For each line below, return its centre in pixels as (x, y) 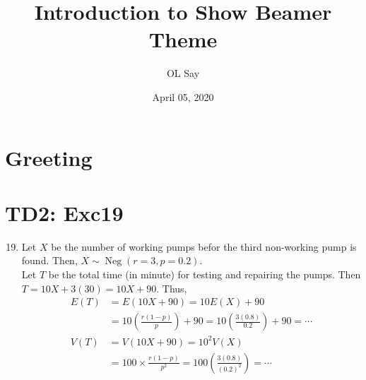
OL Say (183, 73)
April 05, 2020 (183, 96)
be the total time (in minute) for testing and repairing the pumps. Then (205, 274)
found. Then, (49, 260)
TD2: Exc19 (64, 212)
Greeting (49, 157)
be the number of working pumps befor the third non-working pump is (204, 246)
